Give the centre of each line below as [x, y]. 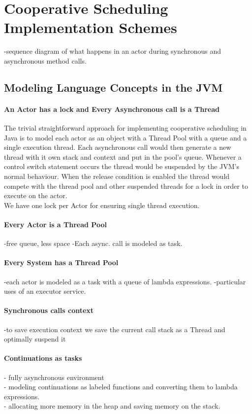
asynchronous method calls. [45, 60]
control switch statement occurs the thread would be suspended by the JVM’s [122, 166]
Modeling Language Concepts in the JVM [113, 87]
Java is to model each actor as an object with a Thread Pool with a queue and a [126, 137]
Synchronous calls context [49, 310]
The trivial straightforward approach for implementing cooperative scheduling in [125, 128]
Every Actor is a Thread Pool [55, 224]
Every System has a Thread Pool [61, 262]
